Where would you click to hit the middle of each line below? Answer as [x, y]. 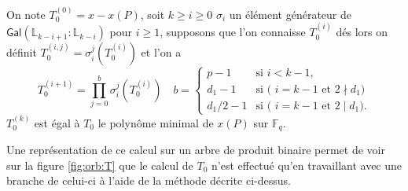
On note [26, 14]
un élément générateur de [290, 14]
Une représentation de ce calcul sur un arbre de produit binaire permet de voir [196, 150]
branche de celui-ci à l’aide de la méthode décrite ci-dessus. [149, 180]
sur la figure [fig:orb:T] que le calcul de [100, 165]
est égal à [57, 122]
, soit [153, 14]
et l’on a [161, 52]
